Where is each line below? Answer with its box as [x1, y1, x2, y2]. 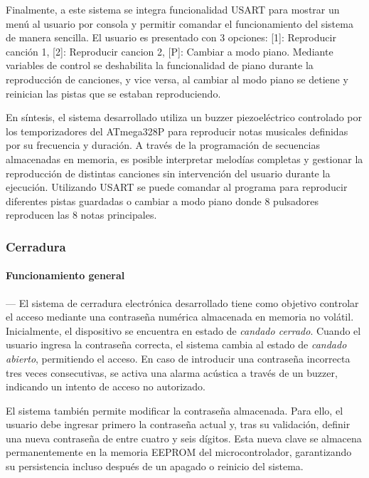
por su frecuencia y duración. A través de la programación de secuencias [6, 137, 320, 152]
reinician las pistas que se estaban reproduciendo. [6, 85, 221, 100]
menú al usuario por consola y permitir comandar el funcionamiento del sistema [6, 16, 353, 31]
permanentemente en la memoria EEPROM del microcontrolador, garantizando [6, 445, 352, 459]
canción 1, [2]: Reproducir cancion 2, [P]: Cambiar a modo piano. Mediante [6, 43, 333, 58]
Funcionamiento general [6, 268, 125, 283]
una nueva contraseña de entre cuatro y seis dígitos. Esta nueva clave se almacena [6, 430, 362, 445]
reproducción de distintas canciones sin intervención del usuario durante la [6, 165, 331, 180]
